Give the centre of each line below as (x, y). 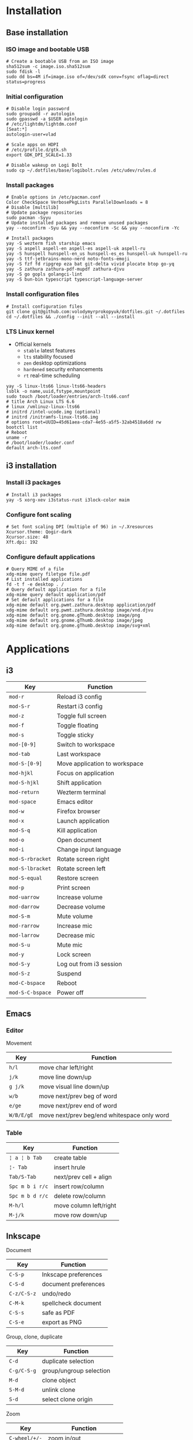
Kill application (77, 830)
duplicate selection (68, 1361)
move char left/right (66, 1068)
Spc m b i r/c (29, 1187)
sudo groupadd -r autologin (40, 114)
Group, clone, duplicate (34, 1337)
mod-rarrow (24, 926)
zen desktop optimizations (55, 363)
